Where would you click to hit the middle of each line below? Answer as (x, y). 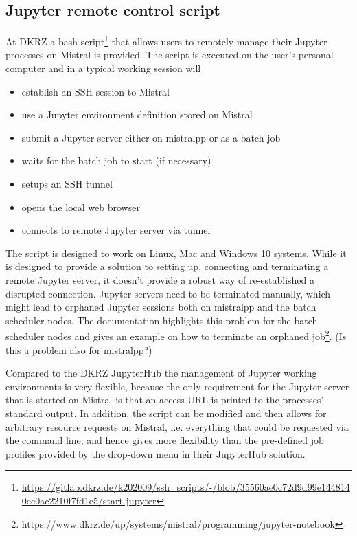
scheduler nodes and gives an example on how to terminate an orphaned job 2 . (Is (176, 335)
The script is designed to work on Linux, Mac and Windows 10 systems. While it (176, 253)
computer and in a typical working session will (103, 68)
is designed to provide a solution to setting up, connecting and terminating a (167, 266)
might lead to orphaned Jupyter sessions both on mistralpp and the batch (161, 307)
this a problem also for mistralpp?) (79, 349)
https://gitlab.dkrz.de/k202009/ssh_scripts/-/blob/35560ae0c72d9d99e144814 (186, 487)
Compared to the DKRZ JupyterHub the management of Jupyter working (161, 373)
